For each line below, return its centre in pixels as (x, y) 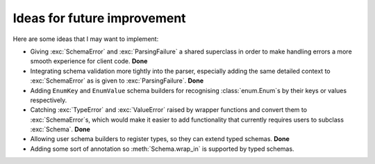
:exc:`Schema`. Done (60, 129)
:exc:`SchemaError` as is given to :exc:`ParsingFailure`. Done (117, 81)
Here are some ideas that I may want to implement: (86, 39)
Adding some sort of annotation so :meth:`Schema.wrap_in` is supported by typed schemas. (162, 149)
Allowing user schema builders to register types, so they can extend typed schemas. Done (160, 139)
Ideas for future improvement (100, 18)
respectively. (49, 100)
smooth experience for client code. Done (89, 61)
